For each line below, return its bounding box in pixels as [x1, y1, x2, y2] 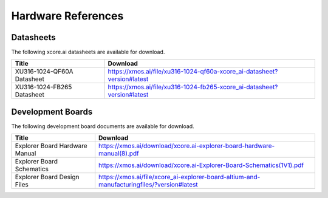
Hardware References [11, 9, 124, 22]
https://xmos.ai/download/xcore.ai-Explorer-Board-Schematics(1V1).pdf [98, 161, 304, 169]
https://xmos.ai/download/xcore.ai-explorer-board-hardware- [98, 142, 275, 150]
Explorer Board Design [15, 173, 80, 182]
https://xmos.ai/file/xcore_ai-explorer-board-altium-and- [98, 173, 261, 182]
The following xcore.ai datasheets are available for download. [11, 49, 165, 56]
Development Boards [11, 106, 93, 117]
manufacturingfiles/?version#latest [98, 180, 199, 189]
